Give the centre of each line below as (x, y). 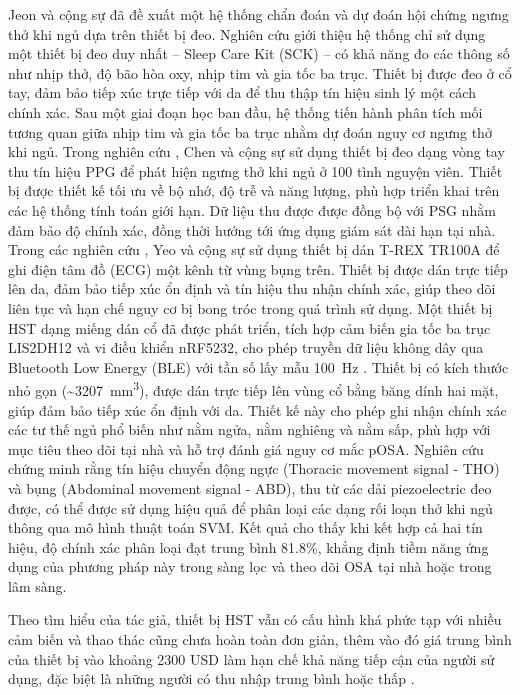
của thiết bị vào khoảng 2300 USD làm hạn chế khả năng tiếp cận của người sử (251, 658)
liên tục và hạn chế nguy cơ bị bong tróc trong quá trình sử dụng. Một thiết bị (250, 307)
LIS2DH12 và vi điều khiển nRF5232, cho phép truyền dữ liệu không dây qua (246, 347)
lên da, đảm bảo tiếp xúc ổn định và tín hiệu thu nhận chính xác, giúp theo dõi (252, 288)
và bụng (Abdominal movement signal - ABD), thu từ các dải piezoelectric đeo (250, 487)
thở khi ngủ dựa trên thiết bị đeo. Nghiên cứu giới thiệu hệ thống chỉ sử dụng (247, 33)
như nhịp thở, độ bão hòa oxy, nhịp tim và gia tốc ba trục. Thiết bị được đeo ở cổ (260, 72)
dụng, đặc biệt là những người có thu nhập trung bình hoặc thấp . (211, 678)
